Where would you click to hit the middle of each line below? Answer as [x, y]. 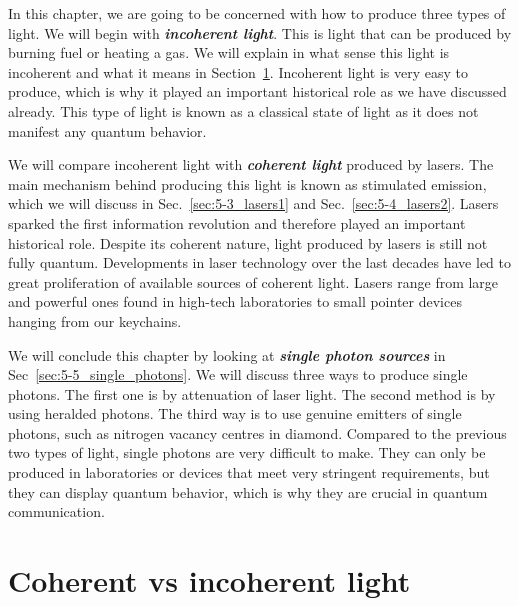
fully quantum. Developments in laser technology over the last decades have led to [259, 262]
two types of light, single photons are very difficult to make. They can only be [247, 452]
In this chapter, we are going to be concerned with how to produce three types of [257, 13]
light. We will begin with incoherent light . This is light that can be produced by [260, 32]
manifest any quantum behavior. [107, 130]
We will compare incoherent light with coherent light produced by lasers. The [251, 164]
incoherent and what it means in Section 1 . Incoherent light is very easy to [238, 71]
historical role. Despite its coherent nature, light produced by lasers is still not [248, 242]
